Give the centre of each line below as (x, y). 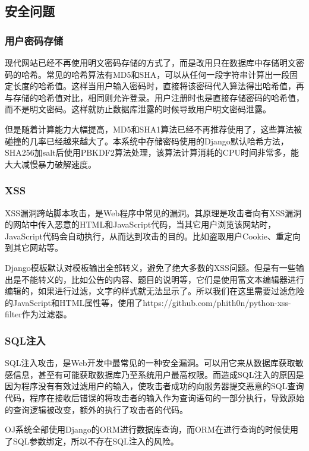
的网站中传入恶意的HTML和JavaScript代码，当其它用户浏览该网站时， (141, 224)
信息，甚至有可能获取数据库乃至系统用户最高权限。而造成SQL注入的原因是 (158, 374)
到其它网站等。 (34, 247)
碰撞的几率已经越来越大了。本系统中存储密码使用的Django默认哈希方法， (147, 141)
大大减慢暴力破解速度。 (51, 164)
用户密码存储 (34, 40)
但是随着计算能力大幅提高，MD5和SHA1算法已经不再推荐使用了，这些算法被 (154, 129)
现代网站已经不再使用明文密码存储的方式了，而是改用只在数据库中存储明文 (150, 62)
